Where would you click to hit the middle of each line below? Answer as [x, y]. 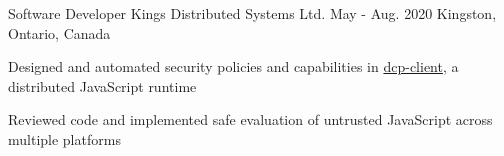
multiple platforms [64, 138]
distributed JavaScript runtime [102, 85]
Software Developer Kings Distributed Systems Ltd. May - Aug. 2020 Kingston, [252, 13]
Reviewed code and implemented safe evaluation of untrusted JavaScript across [250, 119]
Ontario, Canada [59, 32]
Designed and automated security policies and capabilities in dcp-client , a [233, 66]
